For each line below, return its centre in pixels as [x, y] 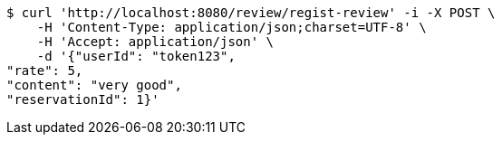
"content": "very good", [94, 85]
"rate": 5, [45, 71]
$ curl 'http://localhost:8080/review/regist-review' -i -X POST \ [251, 13]
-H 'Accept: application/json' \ [155, 42]
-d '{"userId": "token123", [136, 56]
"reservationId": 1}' [83, 99]
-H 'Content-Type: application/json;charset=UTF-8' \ [232, 27]
